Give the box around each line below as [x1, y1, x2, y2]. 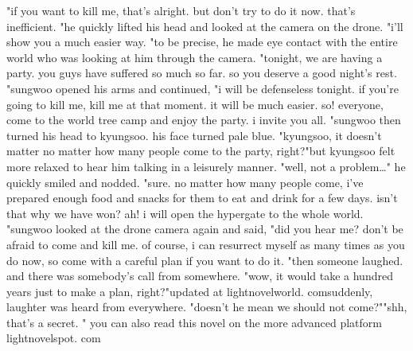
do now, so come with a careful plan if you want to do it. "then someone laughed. [6, 252, 403, 268]
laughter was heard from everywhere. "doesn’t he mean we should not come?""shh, [6, 298, 407, 315]
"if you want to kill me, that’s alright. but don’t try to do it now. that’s [6, 2, 356, 18]
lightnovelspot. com [6, 330, 101, 346]
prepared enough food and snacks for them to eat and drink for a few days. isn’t [6, 189, 398, 206]
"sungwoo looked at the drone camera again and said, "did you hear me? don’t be [6, 220, 403, 237]
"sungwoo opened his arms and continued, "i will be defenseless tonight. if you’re [6, 80, 399, 96]
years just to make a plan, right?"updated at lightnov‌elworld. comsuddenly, [6, 283, 373, 299]
